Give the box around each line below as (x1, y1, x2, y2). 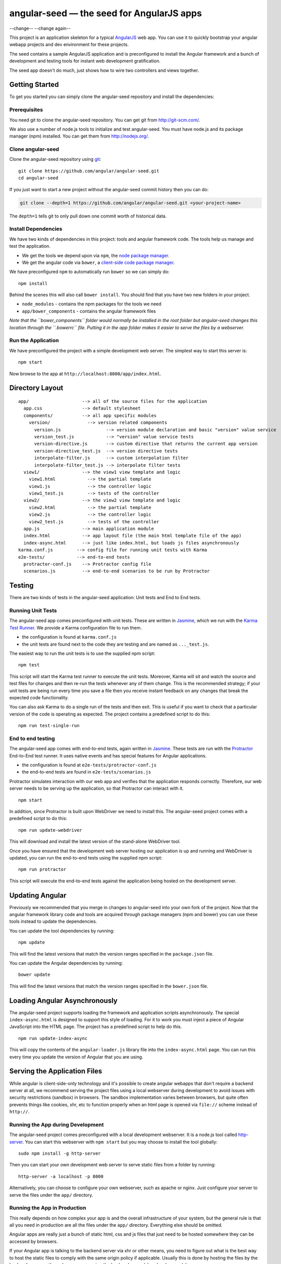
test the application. (9, 243, 50, 249)
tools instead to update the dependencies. (9, 918, 97, 925)
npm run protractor (18, 867, 67, 872)
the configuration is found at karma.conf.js (22, 634, 117, 640)
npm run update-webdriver (18, 827, 83, 833)
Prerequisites (9, 106, 43, 113)
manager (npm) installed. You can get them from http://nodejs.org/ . (9, 133, 149, 139)
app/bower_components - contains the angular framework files (22, 308, 156, 314)
